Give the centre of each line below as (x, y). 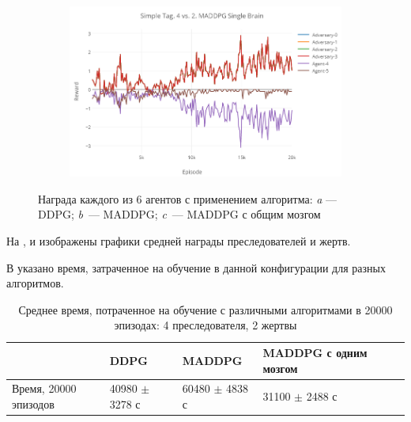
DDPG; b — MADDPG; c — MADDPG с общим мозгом (179, 214)
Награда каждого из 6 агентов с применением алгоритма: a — (188, 198)
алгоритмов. (35, 283)
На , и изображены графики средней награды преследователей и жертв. (179, 241)
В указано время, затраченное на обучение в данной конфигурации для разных (196, 267)
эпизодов (33, 404)
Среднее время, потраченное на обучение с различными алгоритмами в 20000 (205, 309)
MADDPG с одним (315, 353)
